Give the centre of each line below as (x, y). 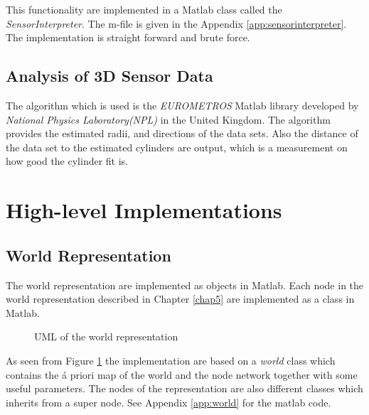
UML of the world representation (106, 336)
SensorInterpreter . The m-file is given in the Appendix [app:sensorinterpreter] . (176, 23)
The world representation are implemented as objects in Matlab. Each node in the (185, 285)
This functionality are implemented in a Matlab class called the (144, 9)
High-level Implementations (144, 210)
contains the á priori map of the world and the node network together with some (182, 374)
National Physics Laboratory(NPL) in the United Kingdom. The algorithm (168, 119)
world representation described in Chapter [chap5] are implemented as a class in (180, 299)
